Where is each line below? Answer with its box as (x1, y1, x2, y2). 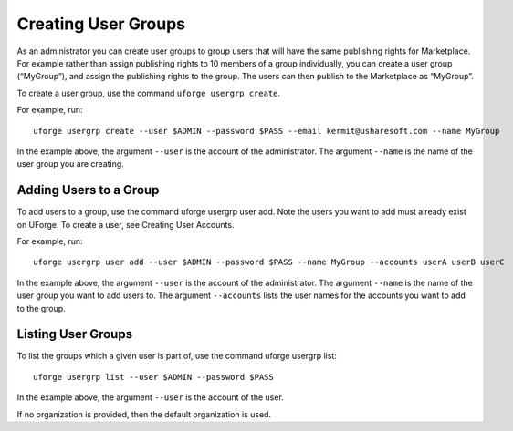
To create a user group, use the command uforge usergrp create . (16, 87, 281, 98)
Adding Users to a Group (16, 182, 160, 198)
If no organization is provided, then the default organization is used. (16, 408, 272, 419)
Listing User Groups (16, 326, 132, 342)
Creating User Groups (16, 14, 186, 34)
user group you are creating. (16, 159, 125, 169)
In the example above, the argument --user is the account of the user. (16, 392, 285, 403)
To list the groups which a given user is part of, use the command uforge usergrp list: (16, 351, 337, 362)
